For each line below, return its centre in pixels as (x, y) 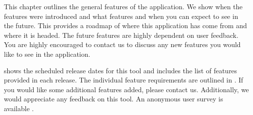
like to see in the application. (47, 54)
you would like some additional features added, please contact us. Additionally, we (126, 89)
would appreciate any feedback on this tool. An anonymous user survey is (114, 99)
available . (19, 108)
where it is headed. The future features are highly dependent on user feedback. (121, 35)
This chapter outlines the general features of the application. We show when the (123, 6)
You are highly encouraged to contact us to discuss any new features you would (122, 44)
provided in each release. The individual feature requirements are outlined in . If (124, 80)
